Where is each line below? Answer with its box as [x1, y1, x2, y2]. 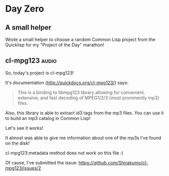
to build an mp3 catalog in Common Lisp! [5, 115, 91, 121]
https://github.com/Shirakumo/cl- [78, 159, 148, 165]
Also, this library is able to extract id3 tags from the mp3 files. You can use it [5, 109, 164, 116]
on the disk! [5, 140, 30, 146]
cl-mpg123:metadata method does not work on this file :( [5, 150, 124, 156]
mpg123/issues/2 [5, 165, 41, 171]
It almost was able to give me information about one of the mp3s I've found [5, 135, 161, 141]
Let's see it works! [5, 125, 43, 131]
